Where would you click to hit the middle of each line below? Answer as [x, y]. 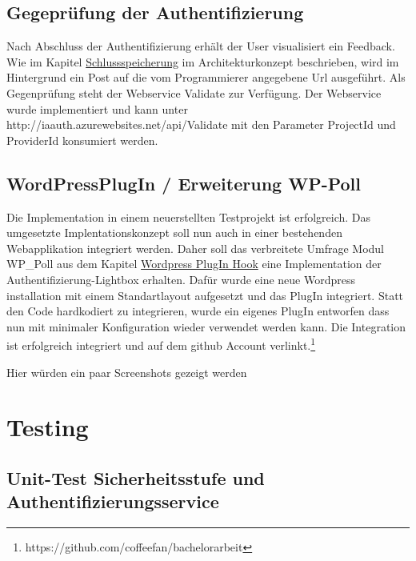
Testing [48, 427]
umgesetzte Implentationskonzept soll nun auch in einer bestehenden [174, 232]
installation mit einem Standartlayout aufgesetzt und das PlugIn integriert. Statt [205, 295]
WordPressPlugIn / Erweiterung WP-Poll [184, 183]
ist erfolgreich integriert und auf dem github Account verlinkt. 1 [161, 344]
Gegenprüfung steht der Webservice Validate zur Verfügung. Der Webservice [194, 92]
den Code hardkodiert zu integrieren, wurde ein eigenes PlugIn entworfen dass [198, 311]
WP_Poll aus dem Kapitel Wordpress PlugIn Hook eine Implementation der [194, 264]
